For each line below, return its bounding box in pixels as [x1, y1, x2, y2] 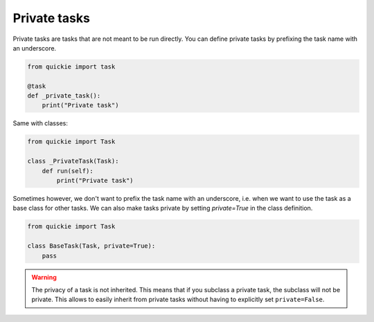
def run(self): [42, 167, 93, 175]
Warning [31, 273, 57, 281]
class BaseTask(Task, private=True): [27, 242, 156, 250]
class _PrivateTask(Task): [27, 157, 119, 166]
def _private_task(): [27, 92, 101, 100]
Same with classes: [12, 119, 69, 127]
